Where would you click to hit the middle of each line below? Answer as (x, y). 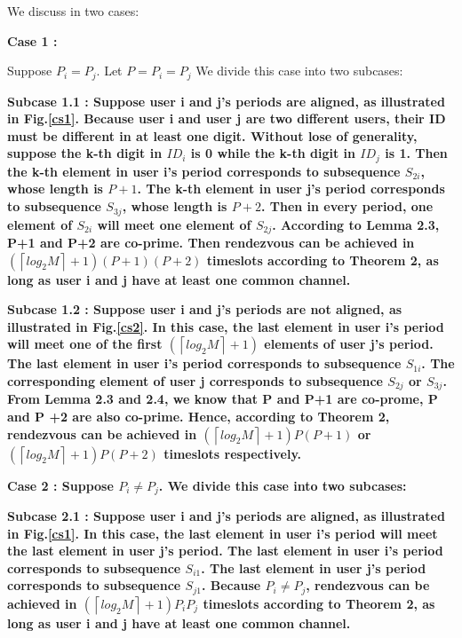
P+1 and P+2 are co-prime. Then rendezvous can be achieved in (211, 242)
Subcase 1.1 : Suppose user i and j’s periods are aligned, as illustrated (226, 101)
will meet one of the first (85, 344)
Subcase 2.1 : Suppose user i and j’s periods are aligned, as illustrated (226, 516)
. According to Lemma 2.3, (356, 224)
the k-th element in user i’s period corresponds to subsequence (204, 171)
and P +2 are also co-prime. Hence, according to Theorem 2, (199, 416)
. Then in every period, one (347, 206)
